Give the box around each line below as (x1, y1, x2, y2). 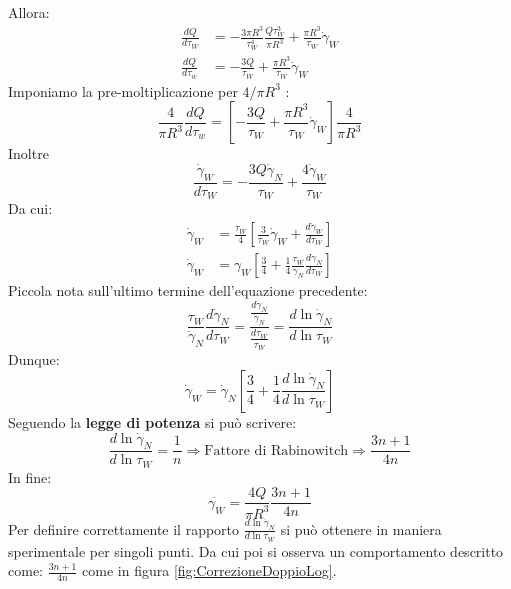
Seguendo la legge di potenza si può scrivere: (8, 411, 297, 432)
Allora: (8, 2, 50, 22)
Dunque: (8, 349, 60, 370)
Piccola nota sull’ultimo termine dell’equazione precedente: (8, 280, 368, 301)
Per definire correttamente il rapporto (8, 518, 240, 539)
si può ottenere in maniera (280, 518, 442, 539)
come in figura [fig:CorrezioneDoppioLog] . (82, 560, 337, 581)
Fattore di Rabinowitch (204, 443, 349, 458)
